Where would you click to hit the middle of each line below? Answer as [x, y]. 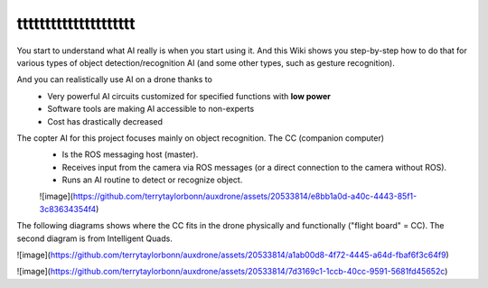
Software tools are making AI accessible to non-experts [151, 109]
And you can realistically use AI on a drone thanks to [114, 79]
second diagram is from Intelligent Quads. [95, 238]
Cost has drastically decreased [105, 121]
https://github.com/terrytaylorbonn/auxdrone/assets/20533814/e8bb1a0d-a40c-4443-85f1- [245, 196]
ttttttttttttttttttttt [76, 23]
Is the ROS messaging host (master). [130, 154]
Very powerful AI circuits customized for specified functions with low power [189, 96]
